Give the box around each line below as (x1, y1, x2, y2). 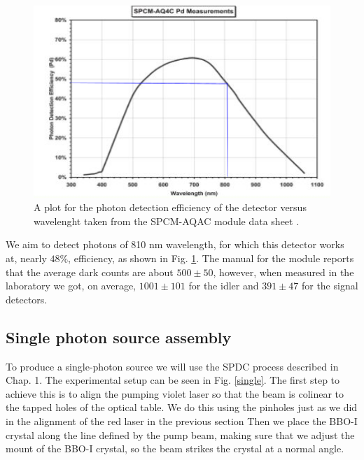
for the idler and (188, 278, 259, 293)
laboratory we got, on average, (6, 278, 136, 293)
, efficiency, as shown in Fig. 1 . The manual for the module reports (68, 251, 354, 266)
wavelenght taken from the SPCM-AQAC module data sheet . (34, 213, 300, 228)
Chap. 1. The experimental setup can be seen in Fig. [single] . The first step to (6, 373, 340, 387)
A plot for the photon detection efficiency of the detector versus (34, 200, 307, 215)
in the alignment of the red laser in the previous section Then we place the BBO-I (6, 414, 358, 429)
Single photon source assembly (6, 326, 232, 347)
